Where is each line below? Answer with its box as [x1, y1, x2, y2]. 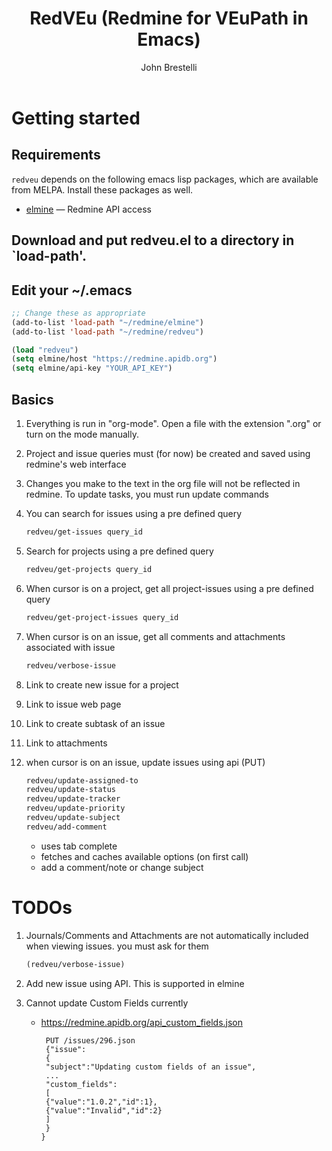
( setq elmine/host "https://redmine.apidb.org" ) [11, 354, 218, 364]
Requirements [11, 147, 101, 164]
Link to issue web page [25, 698, 122, 710]
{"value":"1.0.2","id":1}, [45, 1097, 158, 1107]
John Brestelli [140, 61, 198, 73]
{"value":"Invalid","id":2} [45, 1105, 163, 1116]
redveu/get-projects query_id [25, 564, 153, 574]
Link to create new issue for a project [25, 678, 179, 691]
